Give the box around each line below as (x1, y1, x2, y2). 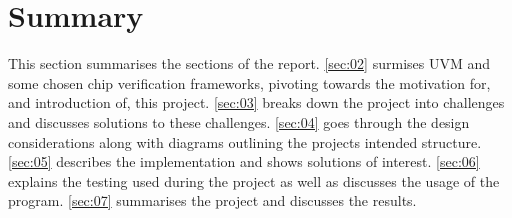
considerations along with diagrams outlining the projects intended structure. (8, 131, 482, 152)
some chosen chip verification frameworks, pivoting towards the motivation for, (8, 72, 491, 93)
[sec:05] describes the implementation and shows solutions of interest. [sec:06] (8, 151, 480, 172)
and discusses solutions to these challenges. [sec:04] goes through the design (8, 111, 470, 132)
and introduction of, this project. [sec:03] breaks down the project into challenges (8, 92, 505, 113)
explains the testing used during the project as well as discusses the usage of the (8, 170, 500, 191)
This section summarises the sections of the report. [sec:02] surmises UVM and (8, 53, 490, 74)
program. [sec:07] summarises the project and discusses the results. (8, 190, 417, 211)
